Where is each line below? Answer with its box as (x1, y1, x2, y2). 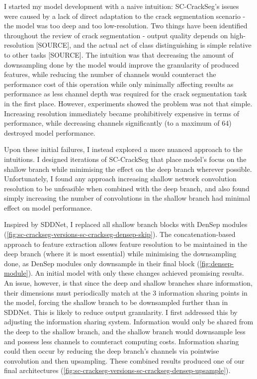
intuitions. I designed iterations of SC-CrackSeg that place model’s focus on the (4, 153, 247, 164)
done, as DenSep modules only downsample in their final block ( (4, 258, 200, 268)
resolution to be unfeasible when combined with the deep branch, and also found (4, 183, 250, 193)
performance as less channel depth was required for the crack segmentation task (4, 88, 247, 99)
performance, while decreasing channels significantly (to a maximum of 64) (4, 118, 232, 128)
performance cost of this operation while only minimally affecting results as (4, 78, 234, 89)
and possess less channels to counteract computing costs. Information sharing (4, 336, 239, 346)
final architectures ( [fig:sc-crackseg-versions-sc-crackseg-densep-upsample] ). (4, 365, 231, 376)
